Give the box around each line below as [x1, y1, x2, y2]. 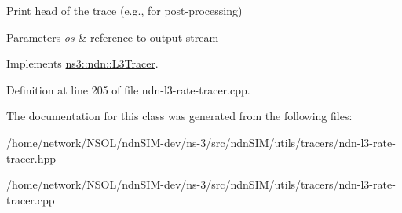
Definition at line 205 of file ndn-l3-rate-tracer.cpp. [6, 81, 250, 97]
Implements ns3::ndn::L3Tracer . [6, 55, 159, 72]
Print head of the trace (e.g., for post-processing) [6, 2, 243, 18]
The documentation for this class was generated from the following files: [6, 108, 353, 124]
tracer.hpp [6, 149, 57, 166]
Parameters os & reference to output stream [6, 28, 219, 45]
